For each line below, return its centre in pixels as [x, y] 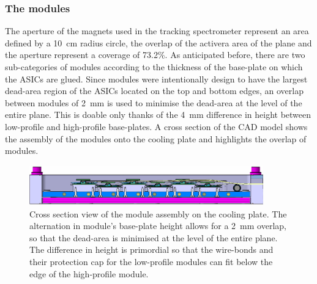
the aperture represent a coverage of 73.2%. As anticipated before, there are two [155, 55]
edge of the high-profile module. [89, 273]
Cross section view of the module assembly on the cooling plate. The [158, 213]
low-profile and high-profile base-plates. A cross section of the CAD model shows [156, 126]
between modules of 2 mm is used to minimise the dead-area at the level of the [154, 102]
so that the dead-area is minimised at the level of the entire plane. [154, 237]
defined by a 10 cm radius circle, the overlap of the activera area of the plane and [158, 42]
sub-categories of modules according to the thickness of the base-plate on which [154, 67]
